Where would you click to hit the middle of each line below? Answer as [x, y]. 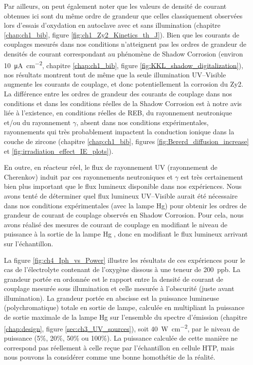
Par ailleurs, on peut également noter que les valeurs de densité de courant [115, 6]
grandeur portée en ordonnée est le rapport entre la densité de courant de [114, 279]
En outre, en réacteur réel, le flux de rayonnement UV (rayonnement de [111, 167]
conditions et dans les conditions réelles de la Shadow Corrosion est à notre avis [123, 103]
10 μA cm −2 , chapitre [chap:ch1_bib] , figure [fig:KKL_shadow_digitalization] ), [124, 64]
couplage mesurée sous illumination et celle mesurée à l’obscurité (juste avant [119, 288]
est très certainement [212, 176]
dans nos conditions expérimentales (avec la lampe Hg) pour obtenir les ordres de [125, 205]
